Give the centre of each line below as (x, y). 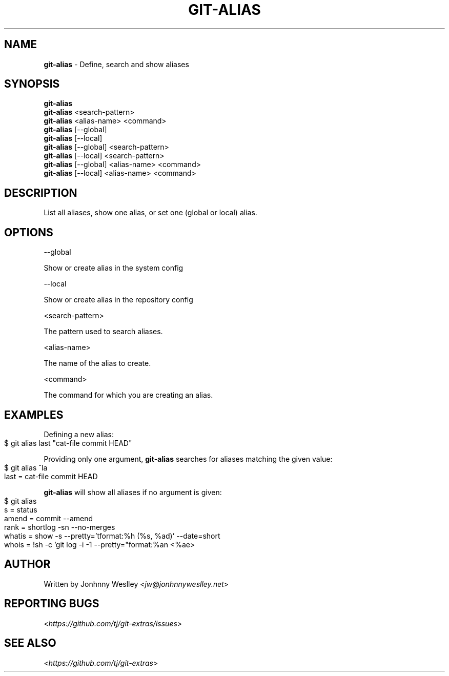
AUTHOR (27, 564)
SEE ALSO (30, 643)
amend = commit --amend (49, 518)
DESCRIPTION (41, 193)
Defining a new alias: (79, 434)
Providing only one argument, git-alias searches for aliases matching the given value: (188, 459)
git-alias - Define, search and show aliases (116, 64)
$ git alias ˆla (26, 467)
